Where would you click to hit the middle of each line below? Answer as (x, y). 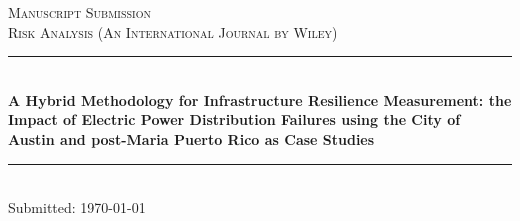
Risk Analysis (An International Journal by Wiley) (173, 31)
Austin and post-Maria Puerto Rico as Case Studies (191, 138)
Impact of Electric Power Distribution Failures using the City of (234, 119)
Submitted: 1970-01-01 (77, 207)
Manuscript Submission (79, 12)
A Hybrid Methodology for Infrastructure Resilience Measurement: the (260, 99)
